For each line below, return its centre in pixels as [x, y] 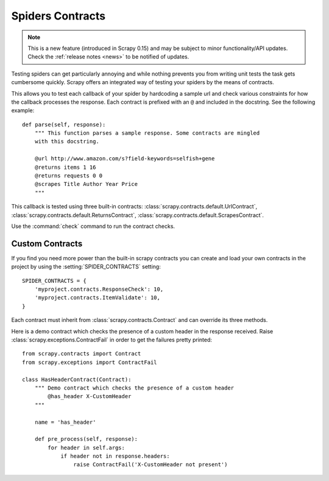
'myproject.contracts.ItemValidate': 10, [97, 298]
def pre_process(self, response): [86, 439]
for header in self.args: [86, 447]
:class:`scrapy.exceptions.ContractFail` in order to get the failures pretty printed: [112, 340]
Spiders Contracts [58, 16]
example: [23, 110]
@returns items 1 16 [65, 167]
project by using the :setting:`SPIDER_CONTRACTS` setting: [86, 267]
